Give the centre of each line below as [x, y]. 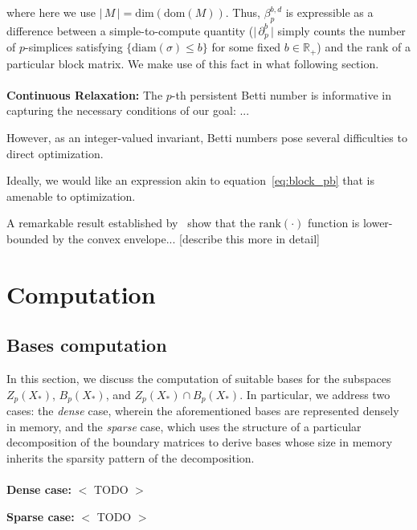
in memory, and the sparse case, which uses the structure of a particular [184, 426]
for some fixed [246, 47]
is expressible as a [329, 12]
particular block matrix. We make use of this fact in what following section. [193, 63]
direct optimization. [55, 153]
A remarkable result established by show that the [131, 223]
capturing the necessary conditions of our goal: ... [128, 110]
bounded [28, 239]
